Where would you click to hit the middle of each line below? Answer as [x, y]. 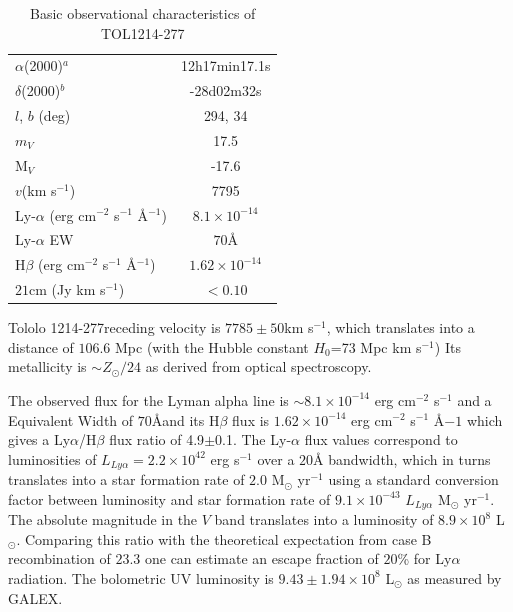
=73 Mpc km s [376, 346]
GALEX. [35, 597]
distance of [41, 346]
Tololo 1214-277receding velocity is [114, 327]
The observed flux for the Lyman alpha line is [148, 399]
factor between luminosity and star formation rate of [169, 498]
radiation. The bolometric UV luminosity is [141, 577]
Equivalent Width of [71, 419]
